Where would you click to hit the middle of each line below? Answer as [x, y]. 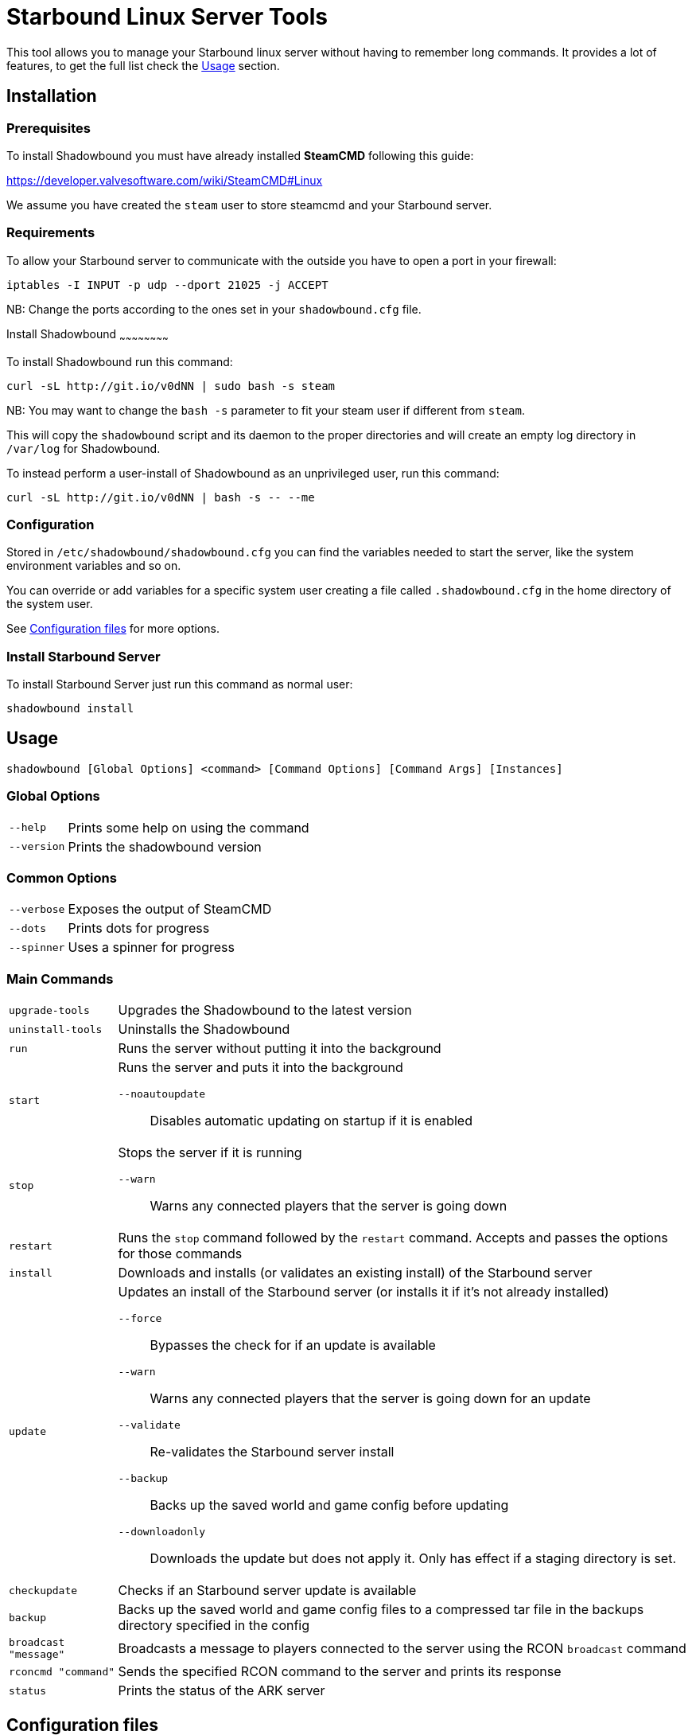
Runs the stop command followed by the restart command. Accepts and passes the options [393, 1238]
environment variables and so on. [94, 566]
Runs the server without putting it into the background [280, 1049]
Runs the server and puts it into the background [260, 1068]
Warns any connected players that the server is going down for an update [370, 1399]
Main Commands [60, 979]
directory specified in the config [214, 1626]
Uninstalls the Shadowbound [204, 1029]
